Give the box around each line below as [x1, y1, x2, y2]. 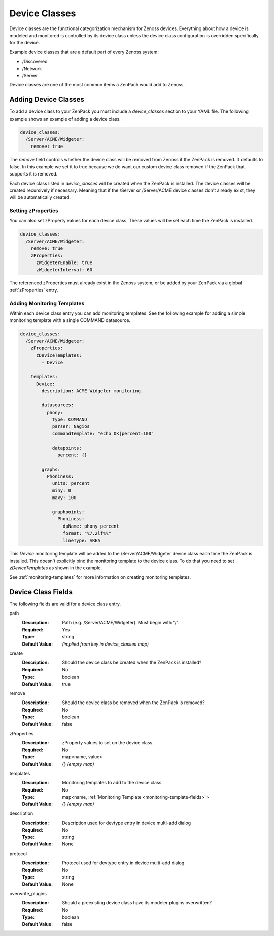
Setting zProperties [9, 207, 58, 214]
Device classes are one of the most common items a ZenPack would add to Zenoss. [9, 82, 185, 88]
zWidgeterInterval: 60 [36, 267, 93, 273]
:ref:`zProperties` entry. [9, 287, 58, 293]
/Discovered [22, 58, 48, 65]
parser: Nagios [52, 424, 90, 429]
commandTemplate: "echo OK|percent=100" [52, 430, 154, 436]
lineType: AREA [62, 537, 101, 543]
